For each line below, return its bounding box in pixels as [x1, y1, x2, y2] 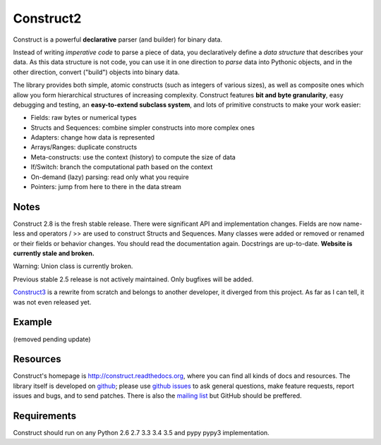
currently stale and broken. [13, 249, 95, 257]
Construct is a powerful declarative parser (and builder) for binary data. [13, 35, 222, 44]
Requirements [13, 410, 77, 422]
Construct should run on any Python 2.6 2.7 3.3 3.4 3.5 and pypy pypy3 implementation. [13, 429, 270, 437]
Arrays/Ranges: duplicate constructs [30, 143, 138, 152]
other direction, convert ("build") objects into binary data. [13, 68, 180, 76]
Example [13, 316, 52, 328]
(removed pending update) [13, 335, 91, 343]
